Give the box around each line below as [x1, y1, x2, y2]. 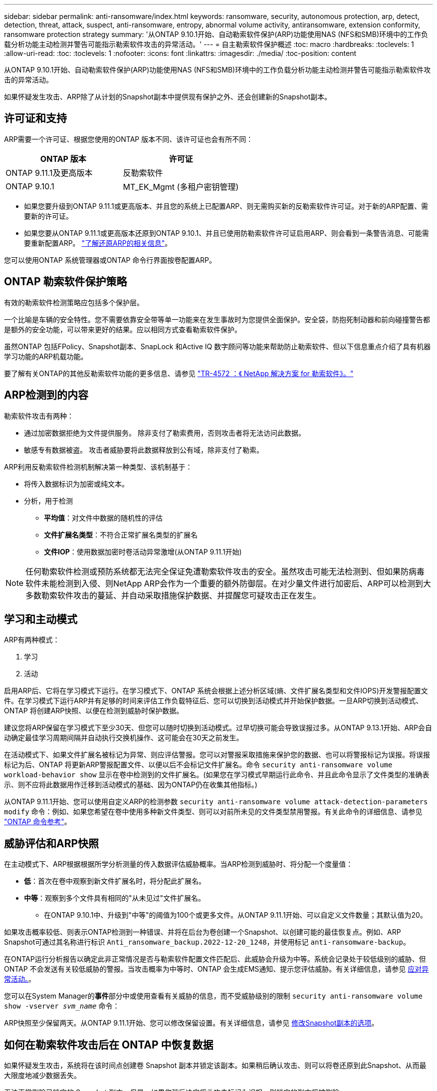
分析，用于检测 [24, 496, 73, 505]
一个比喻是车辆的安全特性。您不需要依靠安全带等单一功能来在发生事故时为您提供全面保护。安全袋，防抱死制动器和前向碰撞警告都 [4, 315, 430, 324]
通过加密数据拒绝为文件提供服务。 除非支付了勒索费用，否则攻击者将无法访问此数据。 [24, 428, 305, 437]
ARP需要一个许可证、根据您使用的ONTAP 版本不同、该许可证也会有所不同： [4, 134, 253, 143]
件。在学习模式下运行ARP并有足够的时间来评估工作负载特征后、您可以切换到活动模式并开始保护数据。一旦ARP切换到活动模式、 [4, 696, 423, 705]
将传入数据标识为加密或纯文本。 [24, 479, 129, 488]
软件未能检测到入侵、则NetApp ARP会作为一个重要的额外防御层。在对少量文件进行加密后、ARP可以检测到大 [25, 578, 431, 588]
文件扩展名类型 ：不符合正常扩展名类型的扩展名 [44, 530, 198, 539]
